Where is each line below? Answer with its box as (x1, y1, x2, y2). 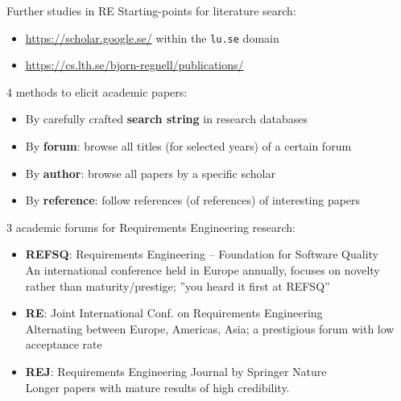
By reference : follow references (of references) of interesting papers (25, 192, 361, 209)
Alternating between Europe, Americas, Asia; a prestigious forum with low (25, 320, 395, 337)
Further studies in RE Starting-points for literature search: (6, 2, 296, 19)
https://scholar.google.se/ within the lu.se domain (25, 29, 279, 46)
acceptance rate (25, 336, 102, 353)
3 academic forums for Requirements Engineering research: (6, 218, 296, 235)
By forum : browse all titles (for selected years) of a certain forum (25, 138, 352, 155)
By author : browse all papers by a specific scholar (25, 164, 275, 181)
